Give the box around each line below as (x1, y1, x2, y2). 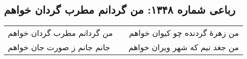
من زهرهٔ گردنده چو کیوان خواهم (129, 27, 239, 39)
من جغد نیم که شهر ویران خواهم (128, 41, 239, 53)
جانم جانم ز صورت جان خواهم (8, 41, 110, 53)
